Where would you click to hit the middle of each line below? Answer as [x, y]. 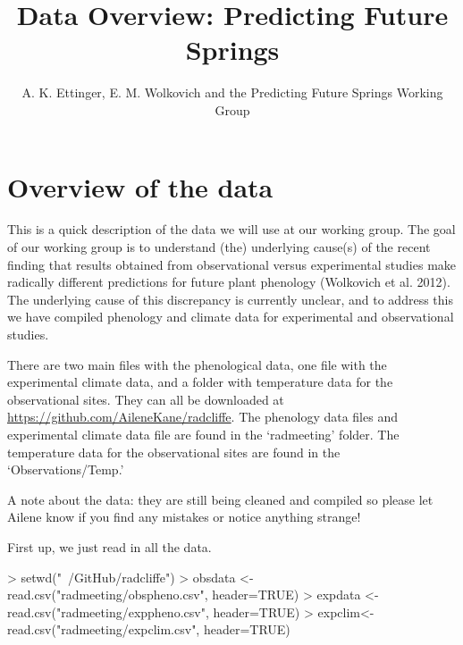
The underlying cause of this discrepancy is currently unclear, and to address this [230, 299]
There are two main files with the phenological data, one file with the [197, 364]
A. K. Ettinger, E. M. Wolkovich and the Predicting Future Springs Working [232, 92]
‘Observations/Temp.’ [66, 469]
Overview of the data [140, 186]
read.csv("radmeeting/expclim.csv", [104, 629]
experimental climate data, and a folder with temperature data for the [200, 382]
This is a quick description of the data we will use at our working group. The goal [231, 229]
